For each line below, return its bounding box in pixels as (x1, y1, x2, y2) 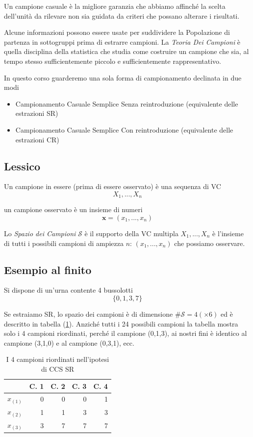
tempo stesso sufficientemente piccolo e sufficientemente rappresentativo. (4, 55, 222, 66)
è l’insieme (212, 228, 244, 238)
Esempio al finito (4, 262, 92, 277)
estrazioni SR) (15, 108, 58, 118)
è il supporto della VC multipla (84, 228, 178, 238)
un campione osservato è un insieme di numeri (4, 204, 143, 215)
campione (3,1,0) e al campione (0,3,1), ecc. (4, 337, 134, 348)
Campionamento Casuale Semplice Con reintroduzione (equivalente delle (15, 124, 233, 135)
